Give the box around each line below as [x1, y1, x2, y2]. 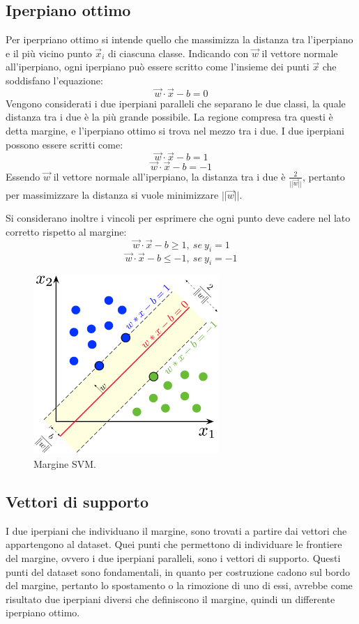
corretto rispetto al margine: [6, 224, 127, 238]
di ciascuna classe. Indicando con [107, 45, 249, 60]
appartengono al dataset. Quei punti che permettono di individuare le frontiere [6, 537, 342, 551]
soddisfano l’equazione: [6, 73, 103, 87]
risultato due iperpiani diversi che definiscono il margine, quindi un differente [6, 591, 335, 606]
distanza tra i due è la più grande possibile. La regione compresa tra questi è [6, 109, 333, 124]
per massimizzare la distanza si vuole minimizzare [6, 187, 219, 201]
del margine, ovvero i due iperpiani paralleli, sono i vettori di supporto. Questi [6, 551, 341, 565]
